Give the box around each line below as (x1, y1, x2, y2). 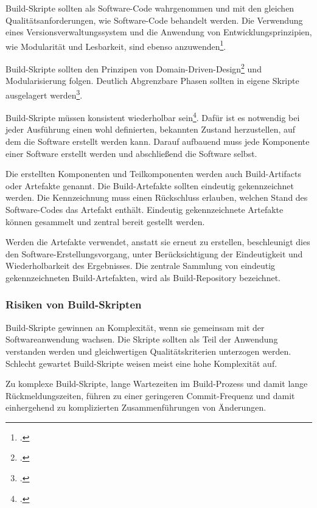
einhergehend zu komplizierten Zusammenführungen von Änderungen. (5, 401, 266, 414)
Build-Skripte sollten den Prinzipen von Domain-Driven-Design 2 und (5, 61, 262, 75)
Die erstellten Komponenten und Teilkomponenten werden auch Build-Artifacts (5, 167, 302, 180)
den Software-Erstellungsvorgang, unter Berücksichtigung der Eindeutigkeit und (5, 247, 303, 260)
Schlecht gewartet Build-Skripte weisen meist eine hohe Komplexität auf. (5, 357, 277, 369)
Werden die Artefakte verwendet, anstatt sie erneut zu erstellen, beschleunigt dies (5, 235, 310, 248)
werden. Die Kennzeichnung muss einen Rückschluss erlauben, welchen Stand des (5, 191, 308, 204)
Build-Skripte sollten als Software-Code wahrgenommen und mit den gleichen (5, 2, 294, 14)
